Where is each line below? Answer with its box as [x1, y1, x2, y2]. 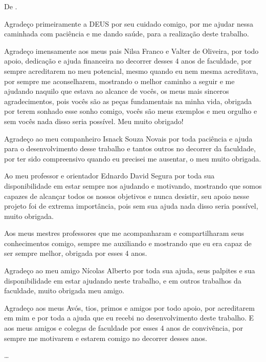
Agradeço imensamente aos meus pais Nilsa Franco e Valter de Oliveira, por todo [4, 45, 259, 56]
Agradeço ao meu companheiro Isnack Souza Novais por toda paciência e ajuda [4, 133, 253, 144]
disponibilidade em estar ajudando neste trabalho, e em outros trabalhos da [4, 275, 241, 286]
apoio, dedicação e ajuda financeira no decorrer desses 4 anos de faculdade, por [4, 55, 252, 66]
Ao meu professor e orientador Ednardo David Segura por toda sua [4, 170, 215, 181]
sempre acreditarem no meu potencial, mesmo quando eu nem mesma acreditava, [4, 65, 258, 76]
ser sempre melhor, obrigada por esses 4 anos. [4, 248, 147, 258]
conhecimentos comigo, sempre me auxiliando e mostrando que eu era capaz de [4, 237, 252, 248]
